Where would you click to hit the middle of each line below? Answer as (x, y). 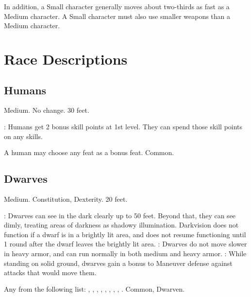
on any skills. (23, 136)
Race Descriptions (66, 59)
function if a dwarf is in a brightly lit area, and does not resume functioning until (125, 234)
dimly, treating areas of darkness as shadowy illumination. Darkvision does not (121, 225)
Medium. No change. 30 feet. (47, 110)
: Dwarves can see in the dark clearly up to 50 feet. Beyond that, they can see (120, 215)
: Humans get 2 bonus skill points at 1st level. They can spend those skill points (123, 126)
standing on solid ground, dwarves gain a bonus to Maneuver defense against (118, 263)
